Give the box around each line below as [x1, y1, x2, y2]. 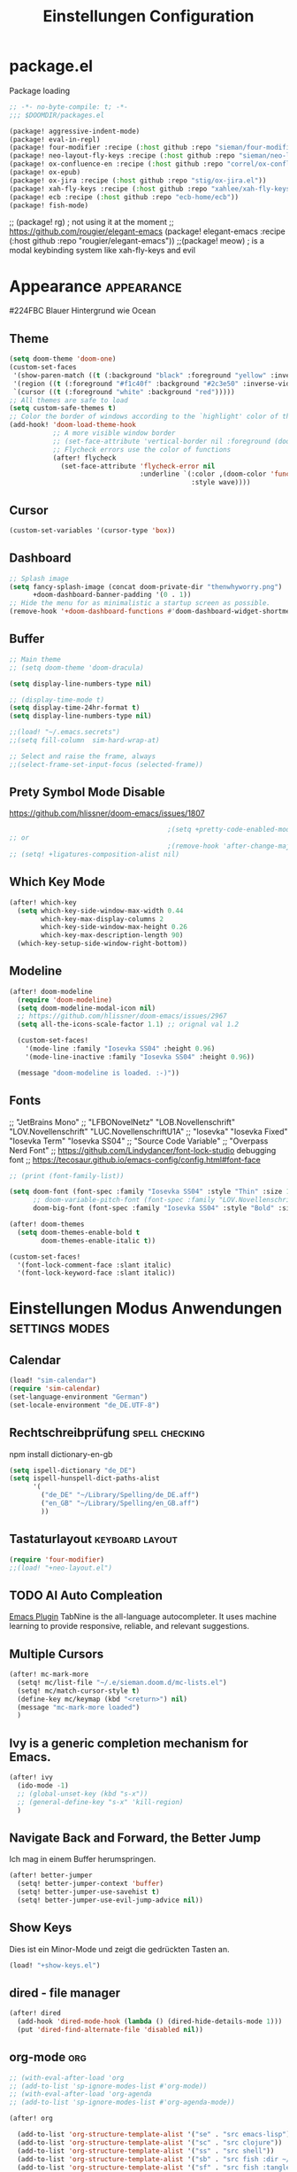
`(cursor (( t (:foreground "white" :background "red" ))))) [12, 387, 236, 396]
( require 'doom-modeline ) [17, 995, 113, 1005]
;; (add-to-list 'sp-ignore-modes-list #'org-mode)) [9, 2082, 208, 2091]
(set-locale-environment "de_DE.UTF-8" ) [9, 1400, 161, 1409]
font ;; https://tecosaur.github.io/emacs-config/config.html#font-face [9, 1154, 261, 1165]
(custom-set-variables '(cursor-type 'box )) [9, 526, 176, 535]
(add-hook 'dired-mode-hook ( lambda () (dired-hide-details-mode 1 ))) [17, 2017, 283, 2026]
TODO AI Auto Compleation [9, 1587, 164, 1602]
